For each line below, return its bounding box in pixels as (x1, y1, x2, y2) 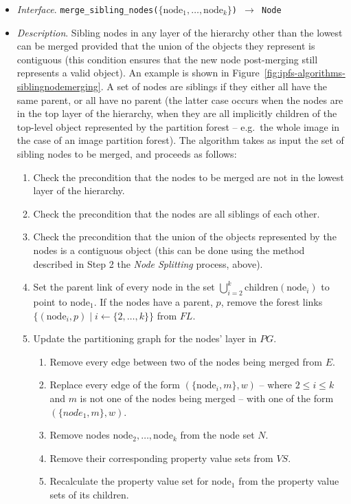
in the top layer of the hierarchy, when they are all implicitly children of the (16, 106, 337, 120)
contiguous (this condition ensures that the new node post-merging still (16, 52, 318, 66)
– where (259, 377, 293, 392)
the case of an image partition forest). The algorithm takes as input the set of (16, 133, 344, 147)
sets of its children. (49, 487, 129, 501)
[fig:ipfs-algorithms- (264, 65, 346, 80)
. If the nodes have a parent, (93, 294, 213, 308)
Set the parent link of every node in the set (33, 280, 215, 294)
